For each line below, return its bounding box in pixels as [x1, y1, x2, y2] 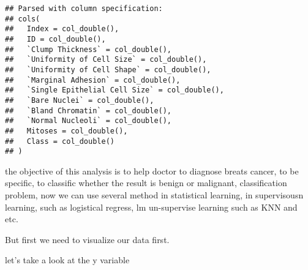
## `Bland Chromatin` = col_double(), [5, 106, 172, 115]
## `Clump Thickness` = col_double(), [5, 45, 172, 54]
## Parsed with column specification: [5, 4, 163, 13]
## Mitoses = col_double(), [5, 126, 128, 135]
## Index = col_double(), [5, 24, 119, 34]
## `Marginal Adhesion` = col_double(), [5, 75, 181, 84]
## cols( [5, 14, 40, 23]
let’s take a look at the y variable [5, 253, 130, 266]
